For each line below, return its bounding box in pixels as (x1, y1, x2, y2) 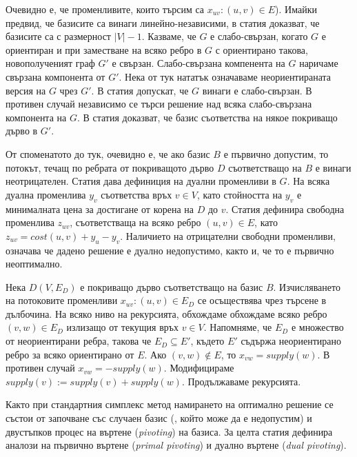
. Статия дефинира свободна (225, 201, 345, 216)
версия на (6, 83, 46, 97)
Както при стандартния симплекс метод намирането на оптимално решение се (6, 397, 334, 412)
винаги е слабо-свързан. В (202, 83, 312, 97)
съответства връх (101, 187, 172, 201)
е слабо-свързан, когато (210, 29, 308, 43)
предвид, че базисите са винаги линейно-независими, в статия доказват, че (6, 15, 320, 30)
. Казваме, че (141, 29, 196, 43)
